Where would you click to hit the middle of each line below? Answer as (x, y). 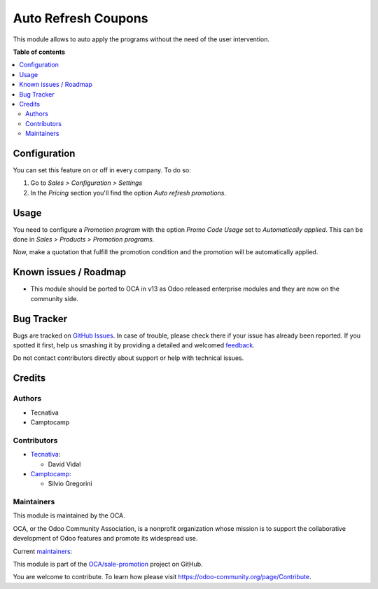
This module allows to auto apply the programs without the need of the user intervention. (141, 39)
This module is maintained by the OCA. (69, 515)
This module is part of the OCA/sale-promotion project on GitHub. (108, 564)
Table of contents (39, 52)
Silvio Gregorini (70, 484)
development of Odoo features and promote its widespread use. (105, 539)
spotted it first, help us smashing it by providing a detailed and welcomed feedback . (134, 345)
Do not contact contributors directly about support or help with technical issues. (128, 358)
